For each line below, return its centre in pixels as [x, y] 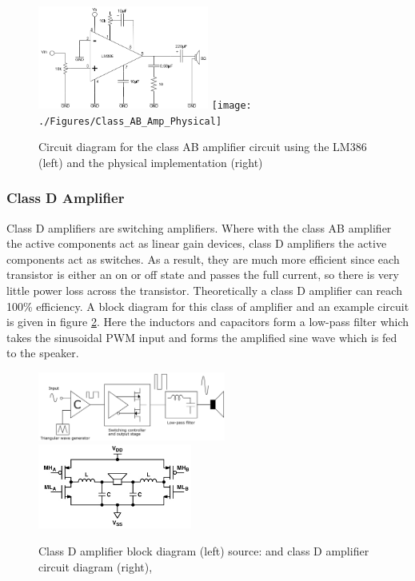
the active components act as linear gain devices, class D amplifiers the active [197, 243]
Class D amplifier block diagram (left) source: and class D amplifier [204, 551]
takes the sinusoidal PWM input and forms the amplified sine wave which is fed [202, 337]
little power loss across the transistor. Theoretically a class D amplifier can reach [204, 290]
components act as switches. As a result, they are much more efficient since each [203, 259]
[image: [231, 105]
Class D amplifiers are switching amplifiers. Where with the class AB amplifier [199, 227]
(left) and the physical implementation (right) [151, 162]
